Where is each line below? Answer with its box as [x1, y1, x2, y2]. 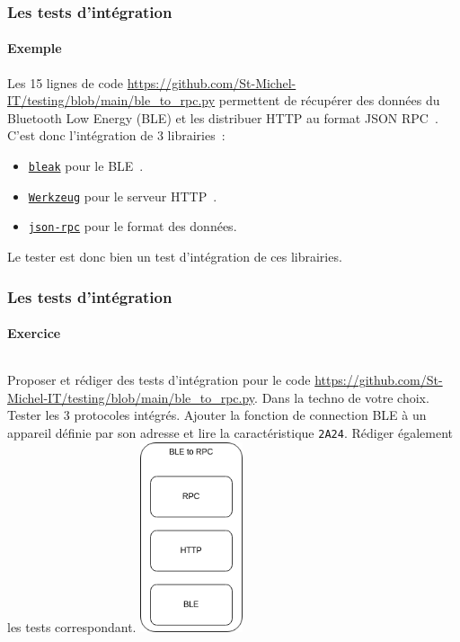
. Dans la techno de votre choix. [254, 388, 429, 406]
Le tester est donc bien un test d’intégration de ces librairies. [7, 246, 342, 265]
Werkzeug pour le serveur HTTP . [28, 186, 217, 205]
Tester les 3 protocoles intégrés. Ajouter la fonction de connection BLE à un [7, 406, 427, 424]
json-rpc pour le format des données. [28, 217, 237, 236]
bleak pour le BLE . [28, 156, 144, 175]
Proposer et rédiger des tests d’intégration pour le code [7, 370, 311, 389]
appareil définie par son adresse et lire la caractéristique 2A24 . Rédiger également [7, 424, 454, 441]
